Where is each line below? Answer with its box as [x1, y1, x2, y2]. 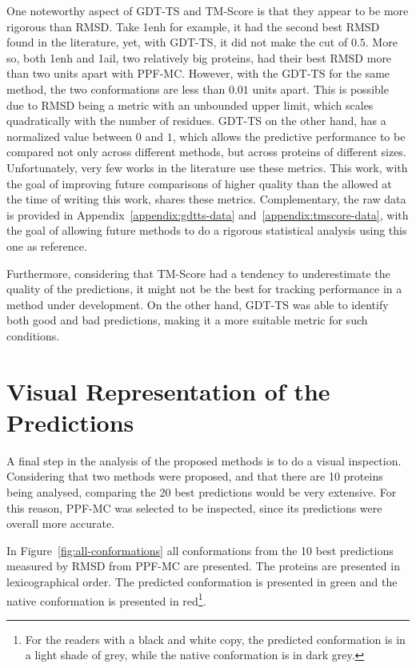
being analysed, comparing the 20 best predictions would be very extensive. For [6, 483, 397, 500]
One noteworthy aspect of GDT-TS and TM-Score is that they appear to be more [6, 2, 409, 18]
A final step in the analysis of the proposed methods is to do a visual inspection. [6, 452, 402, 469]
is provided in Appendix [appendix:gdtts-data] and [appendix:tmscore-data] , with [6, 206, 409, 223]
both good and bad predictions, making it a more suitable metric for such [6, 312, 368, 328]
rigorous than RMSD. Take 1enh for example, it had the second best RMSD [6, 18, 380, 34]
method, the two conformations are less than [6, 80, 226, 97]
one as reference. [6, 237, 87, 254]
